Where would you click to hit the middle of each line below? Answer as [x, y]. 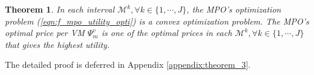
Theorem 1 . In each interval [60, 9]
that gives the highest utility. [57, 44]
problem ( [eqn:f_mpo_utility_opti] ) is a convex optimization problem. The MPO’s [157, 21]
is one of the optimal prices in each [167, 33]
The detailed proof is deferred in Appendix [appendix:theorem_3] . [128, 64]
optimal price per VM [45, 33]
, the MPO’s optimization [234, 9]
